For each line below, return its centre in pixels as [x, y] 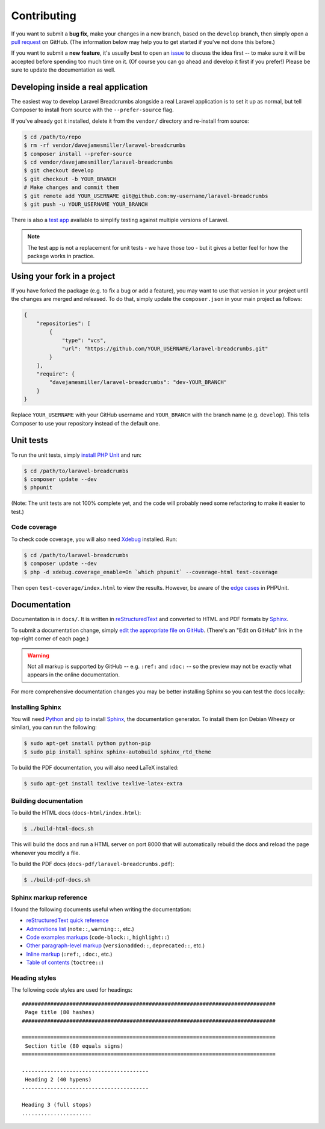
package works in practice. [61, 256]
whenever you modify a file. [46, 853]
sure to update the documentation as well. [63, 70]
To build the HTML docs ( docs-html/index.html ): [76, 813]
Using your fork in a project [63, 276]
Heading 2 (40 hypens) [58, 1080]
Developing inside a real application [79, 87]
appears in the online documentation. [74, 675]
